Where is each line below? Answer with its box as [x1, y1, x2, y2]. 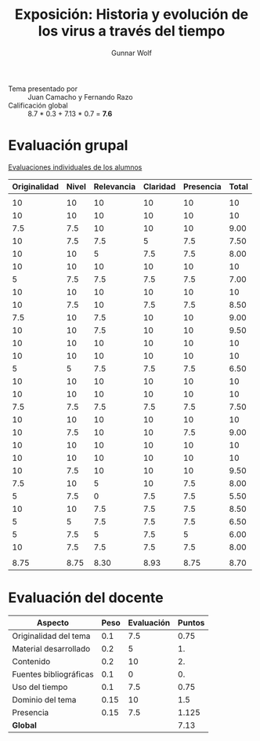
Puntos [177, 617, 205, 628]
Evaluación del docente [8, 589, 164, 607]
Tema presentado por [8, 84, 78, 93]
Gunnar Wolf [110, 48, 153, 57]
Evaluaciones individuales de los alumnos [8, 162, 143, 172]
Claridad [143, 181, 176, 192]
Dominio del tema [12, 694, 77, 705]
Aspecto [36, 617, 69, 628]
